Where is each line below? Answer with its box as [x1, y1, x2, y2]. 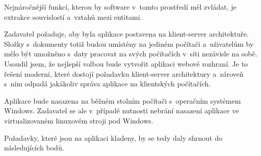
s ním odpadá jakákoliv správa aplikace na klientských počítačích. [4, 78, 211, 89]
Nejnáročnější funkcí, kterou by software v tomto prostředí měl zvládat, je [4, 2, 237, 12]
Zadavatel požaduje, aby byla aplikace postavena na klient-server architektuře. [4, 28, 249, 39]
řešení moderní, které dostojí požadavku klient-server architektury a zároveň [4, 68, 244, 79]
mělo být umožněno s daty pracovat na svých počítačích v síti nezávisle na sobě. [4, 48, 257, 59]
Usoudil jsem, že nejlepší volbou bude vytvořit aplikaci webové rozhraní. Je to [4, 58, 248, 69]
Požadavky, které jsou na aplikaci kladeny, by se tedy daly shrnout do [4, 132, 222, 143]
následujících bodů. [4, 142, 64, 153]
